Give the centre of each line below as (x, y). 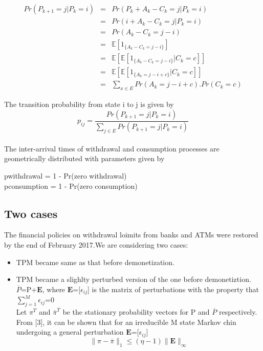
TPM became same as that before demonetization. (95, 262)
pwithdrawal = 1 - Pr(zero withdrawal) (65, 176)
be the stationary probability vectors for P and (136, 312)
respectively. (238, 312)
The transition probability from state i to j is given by (89, 104)
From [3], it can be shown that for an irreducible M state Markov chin (126, 322)
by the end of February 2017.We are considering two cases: (96, 245)
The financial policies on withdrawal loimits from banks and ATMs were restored (131, 235)
